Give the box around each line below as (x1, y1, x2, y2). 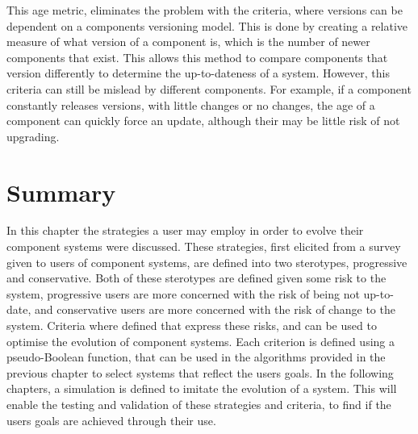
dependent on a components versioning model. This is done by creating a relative (6, 17, 408, 34)
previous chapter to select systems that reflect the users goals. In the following (6, 364, 394, 381)
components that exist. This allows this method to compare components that (6, 48, 388, 65)
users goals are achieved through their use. (6, 411, 216, 428)
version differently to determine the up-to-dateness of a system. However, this (6, 65, 391, 81)
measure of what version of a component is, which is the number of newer (6, 33, 370, 50)
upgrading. (6, 127, 60, 144)
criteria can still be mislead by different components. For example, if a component (6, 80, 412, 97)
